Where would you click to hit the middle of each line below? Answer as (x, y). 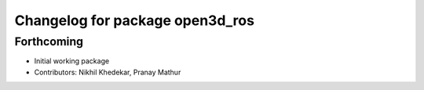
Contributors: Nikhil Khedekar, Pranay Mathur (108, 72)
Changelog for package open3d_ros (135, 20)
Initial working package (72, 61)
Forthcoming (49, 41)
